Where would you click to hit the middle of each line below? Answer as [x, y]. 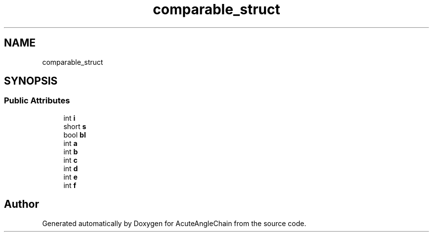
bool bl [75, 135]
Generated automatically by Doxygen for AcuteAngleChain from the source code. [174, 223]
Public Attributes [37, 101]
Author [22, 204]
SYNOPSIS [31, 81]
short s [75, 126]
